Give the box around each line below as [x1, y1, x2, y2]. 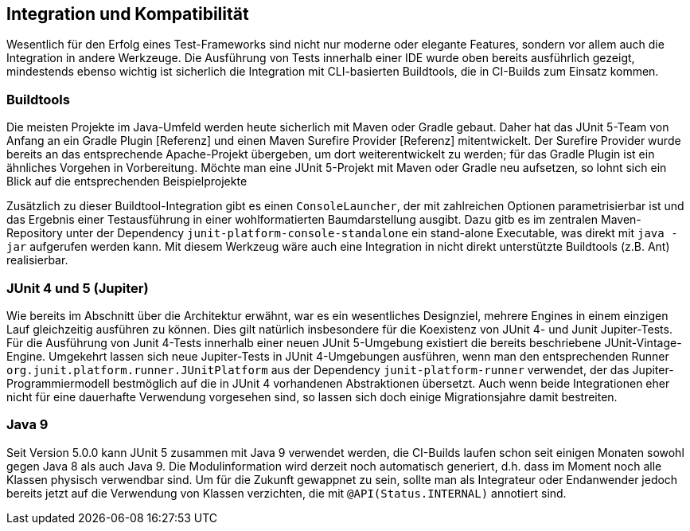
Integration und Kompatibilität [6, 4, 249, 24]
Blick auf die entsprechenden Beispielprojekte [6, 174, 248, 189]
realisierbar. [6, 253, 68, 267]
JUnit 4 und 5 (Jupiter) [6, 279, 149, 296]
